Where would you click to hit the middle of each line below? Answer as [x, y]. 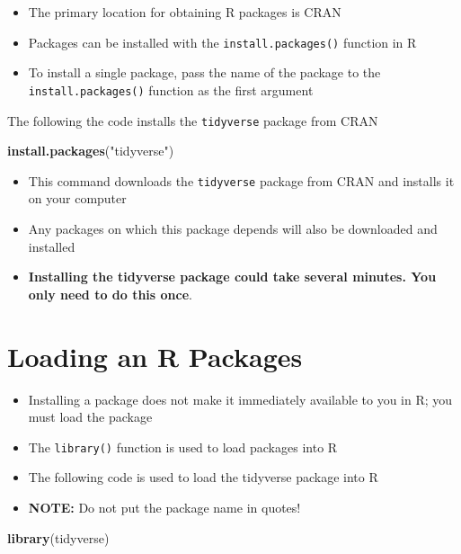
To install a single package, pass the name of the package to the [204, 72]
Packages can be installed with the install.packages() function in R [222, 42]
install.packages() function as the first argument [171, 89]
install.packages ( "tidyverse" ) [91, 151]
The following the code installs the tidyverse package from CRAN [193, 120]
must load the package [90, 417]
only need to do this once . [110, 294]
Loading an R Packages [155, 356]
